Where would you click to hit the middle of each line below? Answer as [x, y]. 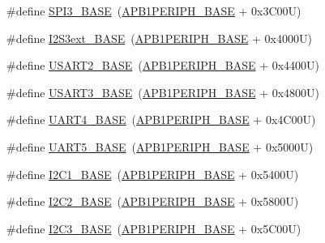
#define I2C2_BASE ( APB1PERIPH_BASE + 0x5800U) [153, 201]
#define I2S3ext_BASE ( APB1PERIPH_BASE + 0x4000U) [159, 38]
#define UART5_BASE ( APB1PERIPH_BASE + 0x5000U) [160, 146]
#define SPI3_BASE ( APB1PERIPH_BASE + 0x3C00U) [154, 11]
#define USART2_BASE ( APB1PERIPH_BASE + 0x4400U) [163, 65]
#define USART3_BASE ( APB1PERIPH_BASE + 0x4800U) [163, 92]
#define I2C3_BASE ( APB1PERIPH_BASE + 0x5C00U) [154, 228]
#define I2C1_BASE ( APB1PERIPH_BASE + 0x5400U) [153, 174]
